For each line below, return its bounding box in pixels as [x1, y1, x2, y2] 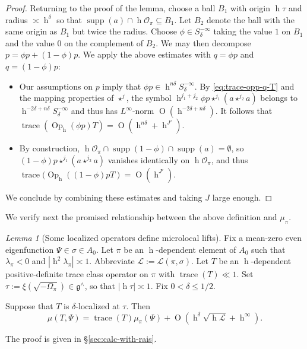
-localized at [75, 299, 120, 312]
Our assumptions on [19, 80, 93, 92]
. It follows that [215, 104, 273, 117]
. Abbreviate [89, 255, 135, 267]
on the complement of [64, 36, 144, 49]
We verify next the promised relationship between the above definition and [5, 211, 277, 223]
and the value [5, 36, 55, 49]
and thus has [71, 104, 118, 117]
